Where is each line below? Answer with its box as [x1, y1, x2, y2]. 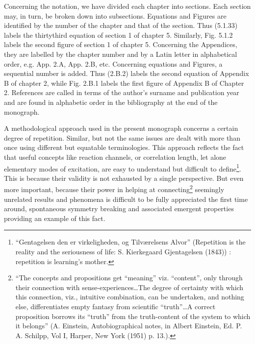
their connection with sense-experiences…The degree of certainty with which [15, 282, 244, 292]
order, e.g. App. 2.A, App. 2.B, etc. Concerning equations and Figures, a [4, 58, 223, 69]
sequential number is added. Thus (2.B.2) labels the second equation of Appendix [4, 68, 249, 78]
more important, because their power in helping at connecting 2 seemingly [4, 183, 225, 194]
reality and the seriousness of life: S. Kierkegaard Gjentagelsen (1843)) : [15, 246, 231, 256]
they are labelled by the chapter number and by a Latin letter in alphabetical [4, 49, 237, 59]
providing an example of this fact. [4, 213, 105, 223]
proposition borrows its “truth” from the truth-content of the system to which [15, 311, 251, 321]
